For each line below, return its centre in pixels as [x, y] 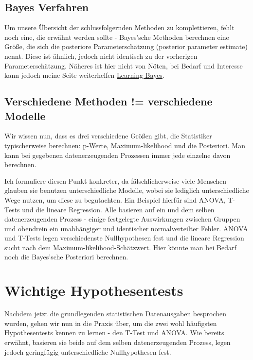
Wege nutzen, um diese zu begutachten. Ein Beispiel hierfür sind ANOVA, [115, 199]
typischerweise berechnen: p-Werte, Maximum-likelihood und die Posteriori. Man [125, 145]
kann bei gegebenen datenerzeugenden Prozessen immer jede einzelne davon [117, 155]
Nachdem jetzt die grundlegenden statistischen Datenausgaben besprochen [116, 314]
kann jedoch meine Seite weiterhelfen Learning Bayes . [84, 75]
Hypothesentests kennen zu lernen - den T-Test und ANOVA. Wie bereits [114, 333]
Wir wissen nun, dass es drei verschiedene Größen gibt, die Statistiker [108, 136]
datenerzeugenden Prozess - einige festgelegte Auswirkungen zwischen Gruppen [122, 219]
